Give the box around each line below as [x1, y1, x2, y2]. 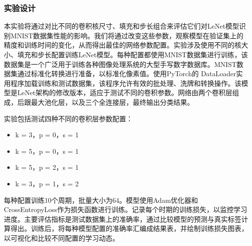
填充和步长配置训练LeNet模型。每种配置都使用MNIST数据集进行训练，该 [17, 49, 248, 59]
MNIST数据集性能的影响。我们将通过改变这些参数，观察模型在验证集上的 [10, 30, 244, 40]
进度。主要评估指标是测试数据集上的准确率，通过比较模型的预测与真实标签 [4, 213, 241, 224]
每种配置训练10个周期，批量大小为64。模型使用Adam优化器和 [4, 195, 198, 205]
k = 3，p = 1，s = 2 [15, 178, 79, 188]
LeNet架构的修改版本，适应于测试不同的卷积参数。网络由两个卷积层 [17, 87, 233, 98]
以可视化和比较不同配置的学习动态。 [4, 232, 119, 243]
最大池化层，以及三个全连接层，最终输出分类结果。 [31, 97, 194, 107]
